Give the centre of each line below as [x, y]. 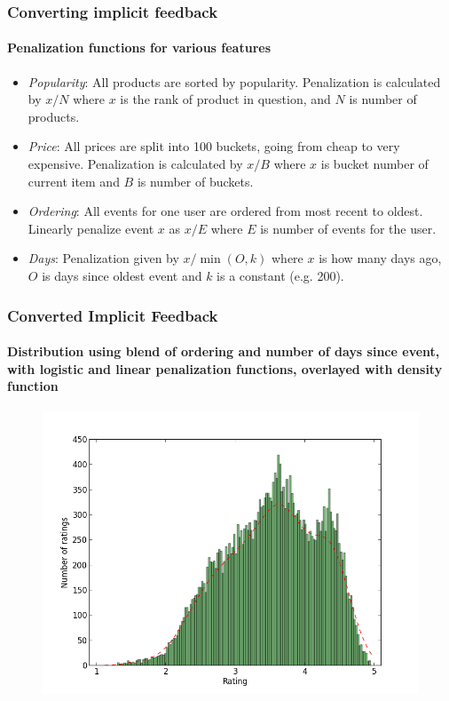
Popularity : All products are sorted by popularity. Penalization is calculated [234, 81]
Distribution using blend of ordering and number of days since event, [224, 351]
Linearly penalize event [91, 228]
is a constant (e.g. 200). [280, 275]
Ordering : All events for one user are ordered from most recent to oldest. [225, 211]
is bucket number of [374, 164]
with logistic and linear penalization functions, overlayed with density [225, 368]
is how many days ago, [380, 258]
